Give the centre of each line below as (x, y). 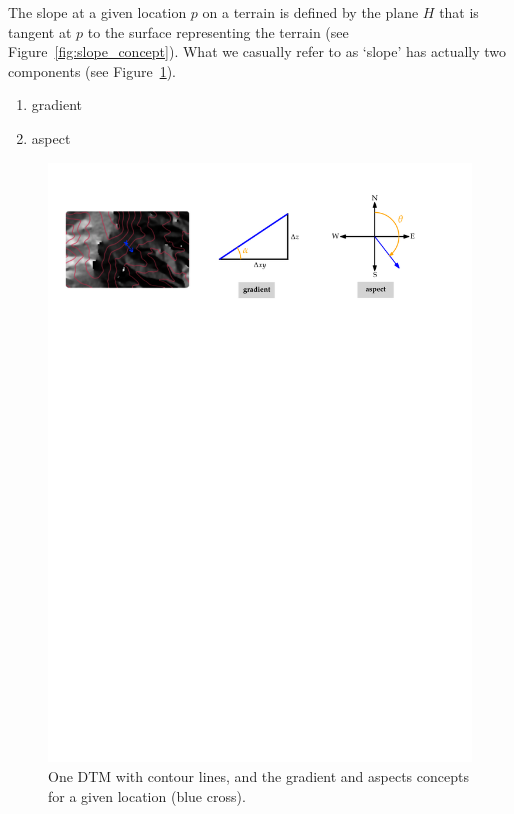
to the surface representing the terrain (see (218, 31)
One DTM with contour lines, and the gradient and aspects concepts (258, 776)
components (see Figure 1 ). (92, 70)
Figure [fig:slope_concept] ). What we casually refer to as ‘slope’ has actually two (257, 51)
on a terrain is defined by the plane (310, 12)
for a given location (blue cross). (147, 795)
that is (459, 12)
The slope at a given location (97, 12)
